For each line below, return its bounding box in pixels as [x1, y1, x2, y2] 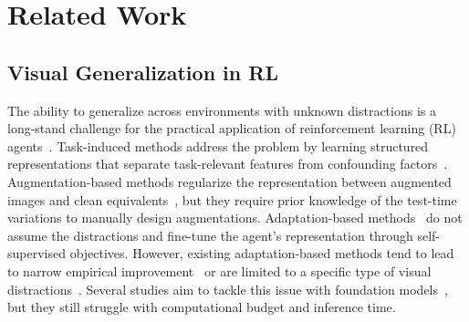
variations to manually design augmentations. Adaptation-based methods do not [7, 208, 463, 227]
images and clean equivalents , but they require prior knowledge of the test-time [7, 190, 457, 209]
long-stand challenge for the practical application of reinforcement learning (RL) [7, 119, 456, 138]
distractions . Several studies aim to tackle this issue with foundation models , [7, 279, 448, 298]
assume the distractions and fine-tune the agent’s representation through [7, 225, 413, 244]
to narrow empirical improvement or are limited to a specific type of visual [7, 261, 432, 280]
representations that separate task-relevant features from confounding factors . [7, 154, 448, 173]
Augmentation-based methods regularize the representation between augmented [7, 171, 452, 191]
